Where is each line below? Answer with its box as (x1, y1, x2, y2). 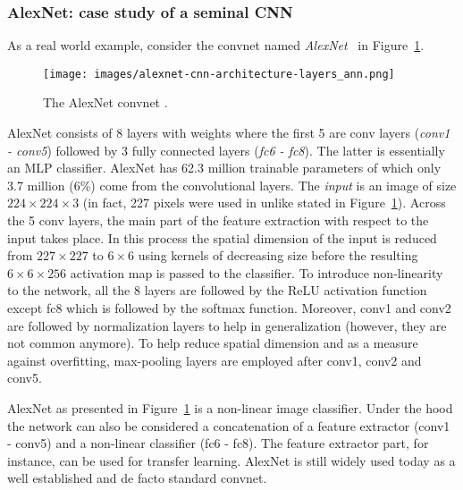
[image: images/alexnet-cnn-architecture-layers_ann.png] (43, 67, 395, 80)
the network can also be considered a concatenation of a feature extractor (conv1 (7, 416, 450, 435)
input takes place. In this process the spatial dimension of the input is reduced (7, 228, 437, 247)
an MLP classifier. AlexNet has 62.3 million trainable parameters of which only (7, 158, 442, 177)
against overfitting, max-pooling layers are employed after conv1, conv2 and (7, 351, 422, 369)
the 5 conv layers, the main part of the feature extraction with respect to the (7, 211, 429, 230)
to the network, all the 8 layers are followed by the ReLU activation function (7, 281, 427, 300)
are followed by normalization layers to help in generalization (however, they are (7, 316, 447, 334)
